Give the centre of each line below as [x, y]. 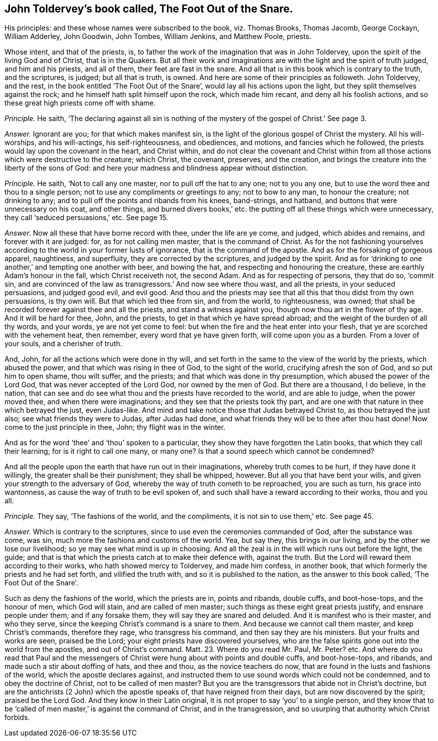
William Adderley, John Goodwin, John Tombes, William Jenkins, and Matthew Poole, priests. [158, 37]
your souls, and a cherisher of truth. [63, 344]
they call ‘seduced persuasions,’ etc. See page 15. [86, 218]
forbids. [17, 717]
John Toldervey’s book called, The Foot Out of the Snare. [149, 9]
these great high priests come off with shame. [80, 103]
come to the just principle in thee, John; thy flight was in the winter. [115, 427]
